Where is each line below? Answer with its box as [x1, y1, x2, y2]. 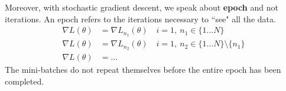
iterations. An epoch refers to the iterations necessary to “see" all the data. [5, 12, 276, 25]
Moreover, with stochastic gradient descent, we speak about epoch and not [5, 1, 278, 13]
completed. [5, 75, 44, 87]
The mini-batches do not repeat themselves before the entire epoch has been [5, 63, 281, 75]
